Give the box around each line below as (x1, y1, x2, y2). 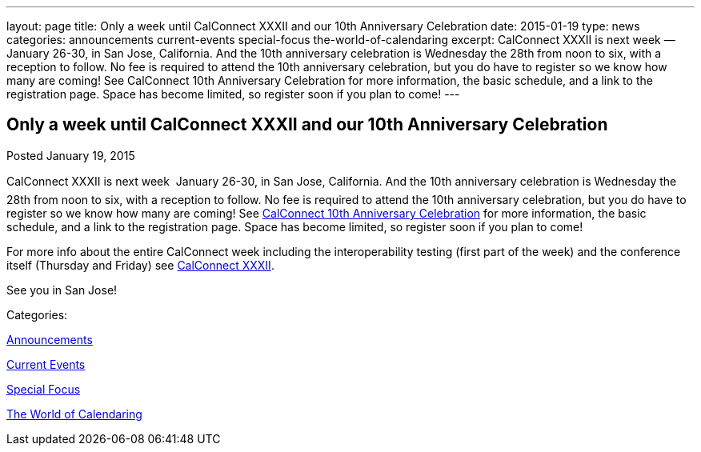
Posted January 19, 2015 (6, 148, 135, 162)
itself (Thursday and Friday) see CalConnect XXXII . (6, 258, 274, 272)
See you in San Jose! (6, 282, 118, 297)
